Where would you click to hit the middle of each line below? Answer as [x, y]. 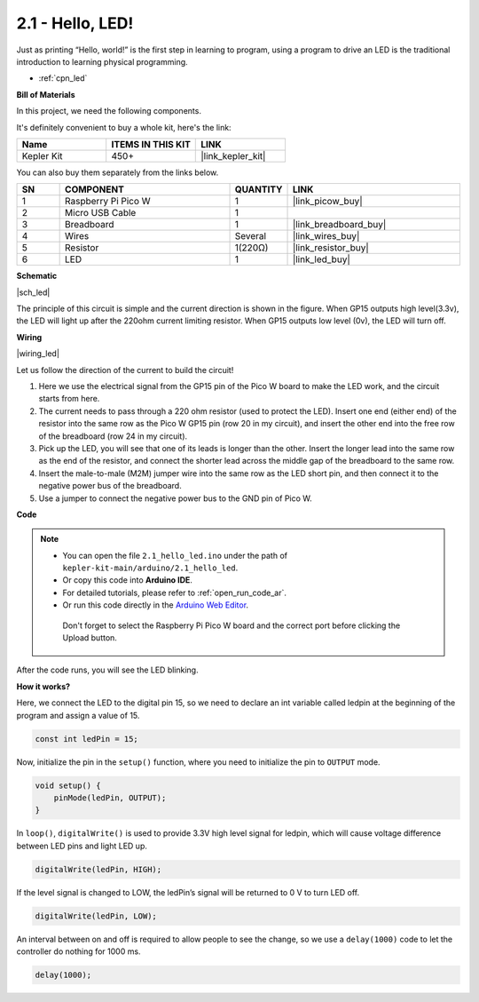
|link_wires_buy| [326, 236]
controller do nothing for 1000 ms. [79, 951]
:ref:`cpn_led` [63, 78]
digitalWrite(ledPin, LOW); [96, 916]
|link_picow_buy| [327, 202]
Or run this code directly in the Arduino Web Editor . [155, 605]
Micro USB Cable [101, 213]
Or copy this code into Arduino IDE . [127, 580]
